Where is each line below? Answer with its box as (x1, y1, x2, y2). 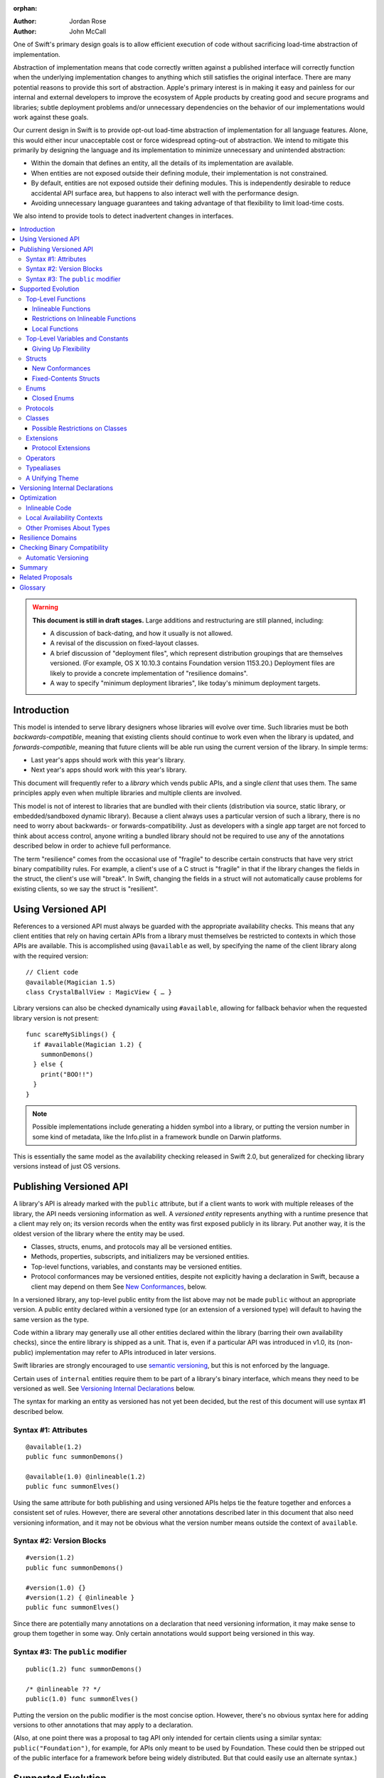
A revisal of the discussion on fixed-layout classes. (50, 639, 199, 647)
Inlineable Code (26, 504, 72, 512)
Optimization (19, 494, 57, 502)
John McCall (69, 27, 107, 36)
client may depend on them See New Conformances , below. (31, 1282, 207, 1291)
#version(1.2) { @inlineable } (26, 1594, 135, 1602)
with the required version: (13, 952, 89, 960)
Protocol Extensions (32, 444, 90, 452)
